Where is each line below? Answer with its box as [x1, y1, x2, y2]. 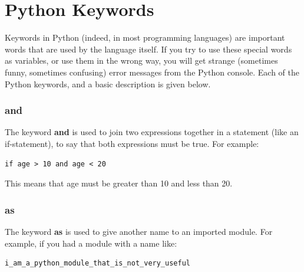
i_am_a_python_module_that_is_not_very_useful [5, 259, 190, 268]
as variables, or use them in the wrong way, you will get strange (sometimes [5, 54, 278, 67]
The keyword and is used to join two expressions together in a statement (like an [5, 126, 299, 138]
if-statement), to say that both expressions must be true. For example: [5, 137, 259, 149]
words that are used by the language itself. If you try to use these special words [5, 42, 292, 55]
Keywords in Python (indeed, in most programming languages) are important [5, 31, 285, 44]
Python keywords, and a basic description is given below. [5, 77, 211, 90]
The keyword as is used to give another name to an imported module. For [5, 225, 273, 237]
